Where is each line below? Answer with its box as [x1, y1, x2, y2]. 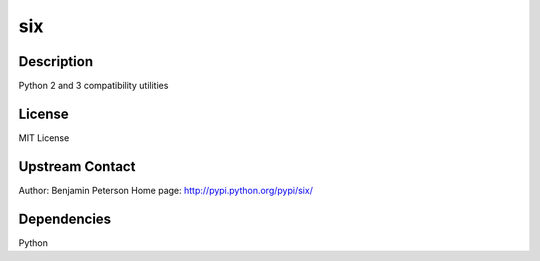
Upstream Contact [18, 158, 136, 175]
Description [18, 53, 94, 70]
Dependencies [18, 210, 112, 227]
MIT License [18, 131, 70, 144]
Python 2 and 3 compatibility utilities [18, 80, 169, 92]
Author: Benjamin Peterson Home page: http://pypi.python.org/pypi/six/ [18, 184, 314, 196]
